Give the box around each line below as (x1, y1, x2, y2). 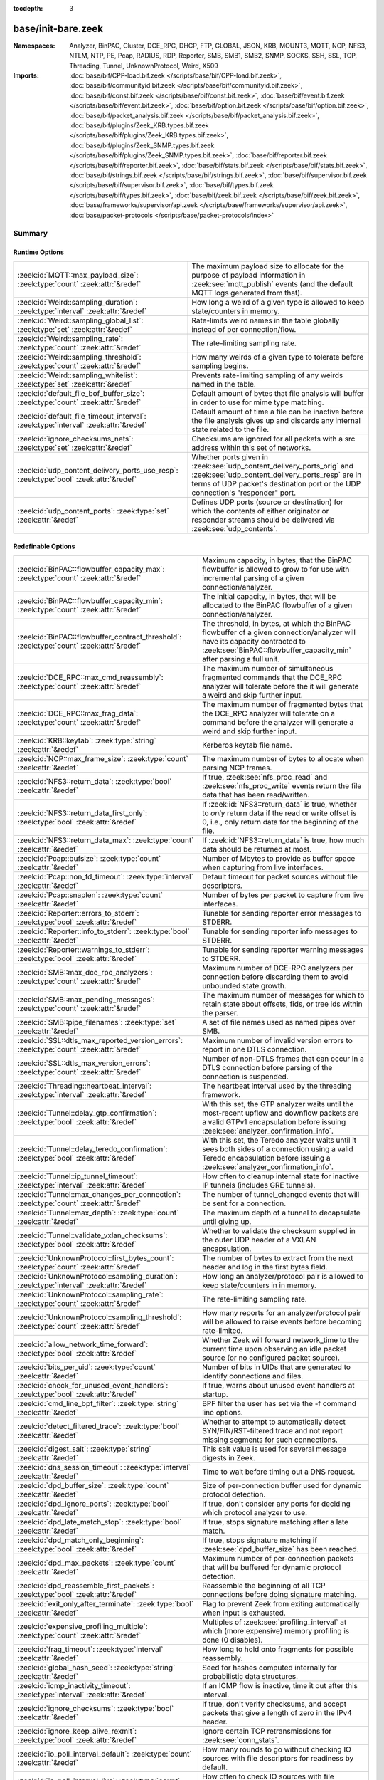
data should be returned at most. (201, 844, 312, 854)
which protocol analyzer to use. (201, 1507, 308, 1517)
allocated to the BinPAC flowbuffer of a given (201, 600, 353, 610)
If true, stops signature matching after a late (201, 1517, 348, 1527)
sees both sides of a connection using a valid (201, 1143, 353, 1153)
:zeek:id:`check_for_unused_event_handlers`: (17, 1380, 169, 1390)
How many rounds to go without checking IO (201, 1744, 351, 1754)
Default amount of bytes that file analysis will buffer (191, 388, 364, 398)
